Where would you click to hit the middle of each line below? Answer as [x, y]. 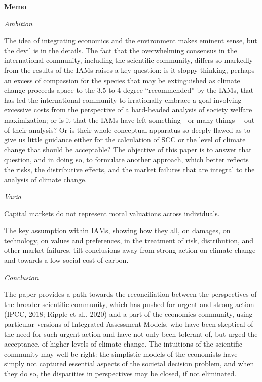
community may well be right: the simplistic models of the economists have [121, 353]
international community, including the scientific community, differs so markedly [129, 60]
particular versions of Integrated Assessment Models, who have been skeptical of [129, 324]
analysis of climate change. [46, 179]
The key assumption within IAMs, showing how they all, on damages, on [117, 230]
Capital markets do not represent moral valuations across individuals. [112, 213]
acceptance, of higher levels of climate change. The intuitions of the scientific [123, 344]
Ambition [18, 23]
